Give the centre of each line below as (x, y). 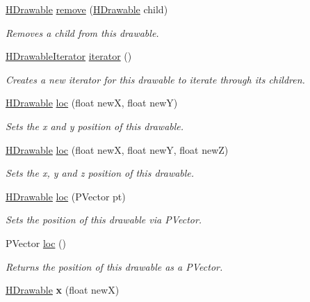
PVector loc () (36, 243)
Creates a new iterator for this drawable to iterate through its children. (155, 79)
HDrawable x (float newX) (63, 290)
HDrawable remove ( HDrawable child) (87, 9)
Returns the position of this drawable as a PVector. (114, 266)
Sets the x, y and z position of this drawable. (100, 173)
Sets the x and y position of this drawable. (95, 126)
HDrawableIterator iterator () (69, 56)
